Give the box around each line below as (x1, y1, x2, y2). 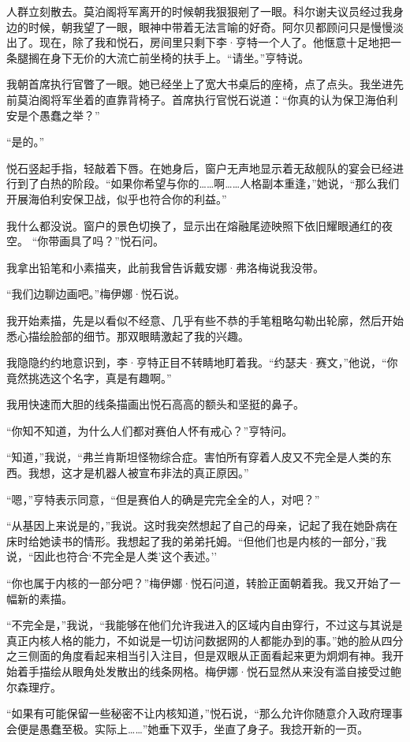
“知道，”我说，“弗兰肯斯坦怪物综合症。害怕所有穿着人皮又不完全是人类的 (6, 449, 381, 465)
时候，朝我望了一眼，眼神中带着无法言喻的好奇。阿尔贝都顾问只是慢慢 (28, 18, 393, 35)
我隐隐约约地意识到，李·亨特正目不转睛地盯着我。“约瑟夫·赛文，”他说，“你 (6, 354, 398, 371)
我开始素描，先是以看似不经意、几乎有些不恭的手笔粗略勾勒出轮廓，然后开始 (6, 311, 404, 328)
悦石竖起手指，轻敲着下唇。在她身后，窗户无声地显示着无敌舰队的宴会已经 (6, 159, 393, 176)
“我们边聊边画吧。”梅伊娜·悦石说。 (6, 285, 186, 302)
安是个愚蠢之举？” (6, 106, 100, 123)
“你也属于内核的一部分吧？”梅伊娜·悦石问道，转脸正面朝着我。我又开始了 (6, 575, 390, 591)
